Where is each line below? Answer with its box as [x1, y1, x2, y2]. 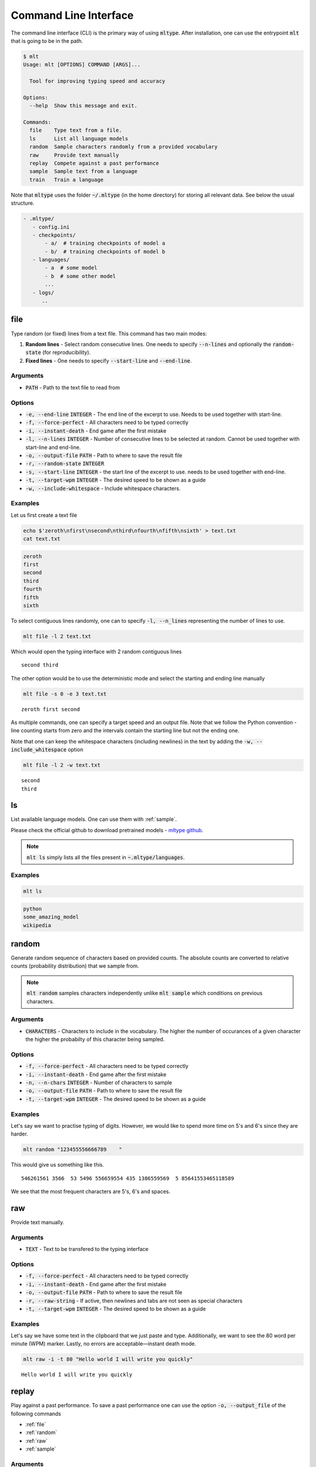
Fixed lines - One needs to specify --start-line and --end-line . [25, 357, 193, 364]
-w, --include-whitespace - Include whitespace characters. [25, 485, 181, 492]
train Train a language [29, 176, 104, 183]
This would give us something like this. [11, 1161, 105, 1168]
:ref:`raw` [25, 1437, 48, 1444]
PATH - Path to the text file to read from [25, 384, 120, 391]
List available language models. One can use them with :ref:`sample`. [11, 816, 177, 823]
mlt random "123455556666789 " [23, 1146, 122, 1153]
